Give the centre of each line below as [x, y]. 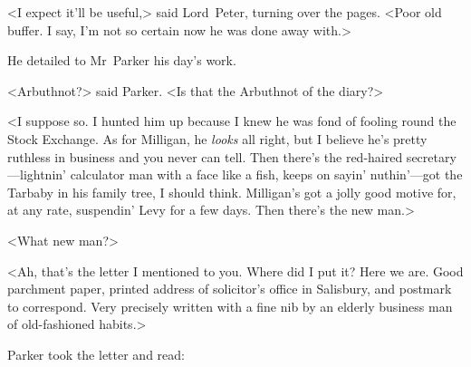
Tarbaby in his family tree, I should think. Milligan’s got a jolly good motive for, [232, 192]
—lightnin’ [37, 174]
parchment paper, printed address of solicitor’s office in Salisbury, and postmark [230, 289]
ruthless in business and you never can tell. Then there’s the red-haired [205, 156]
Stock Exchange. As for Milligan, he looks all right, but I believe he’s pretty [217, 138]
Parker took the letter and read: [96, 354]
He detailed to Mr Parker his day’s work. [122, 60]
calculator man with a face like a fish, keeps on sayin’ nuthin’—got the [266, 174]
